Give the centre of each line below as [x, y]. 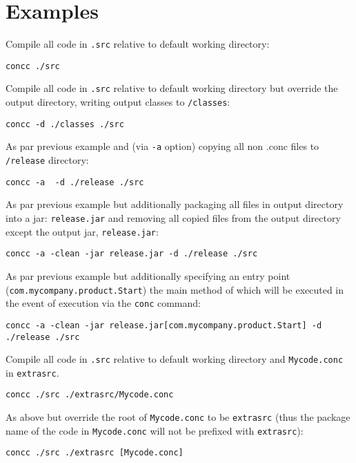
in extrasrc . [32, 372]
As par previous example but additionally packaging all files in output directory [175, 204]
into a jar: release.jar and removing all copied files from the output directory [173, 217]
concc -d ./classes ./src [65, 124]
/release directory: [47, 160]
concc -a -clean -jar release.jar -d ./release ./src [132, 254]
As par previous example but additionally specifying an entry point [148, 275]
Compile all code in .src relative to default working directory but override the [172, 88]
